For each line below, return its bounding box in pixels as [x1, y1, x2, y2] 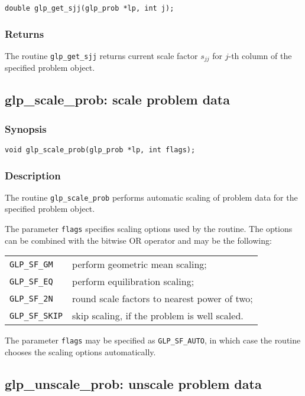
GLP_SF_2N [9, 293, 53, 303]
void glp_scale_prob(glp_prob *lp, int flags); [5, 145, 196, 154]
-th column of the [228, 49, 292, 61]
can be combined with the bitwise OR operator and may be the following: [5, 234, 272, 246]
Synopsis [5, 121, 47, 136]
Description [5, 168, 61, 182]
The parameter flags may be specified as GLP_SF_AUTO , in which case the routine [5, 334, 301, 346]
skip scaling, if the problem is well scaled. [72, 309, 244, 323]
